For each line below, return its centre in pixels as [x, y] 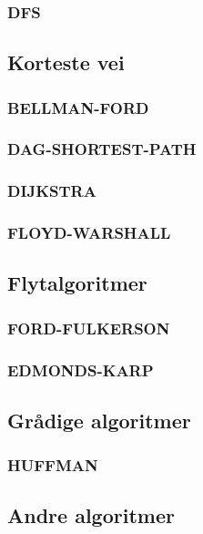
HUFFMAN [53, 465]
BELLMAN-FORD [78, 107]
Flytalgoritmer [77, 283]
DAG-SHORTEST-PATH [102, 149]
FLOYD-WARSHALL [89, 233]
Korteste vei [66, 62]
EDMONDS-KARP [81, 370]
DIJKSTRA [52, 191]
